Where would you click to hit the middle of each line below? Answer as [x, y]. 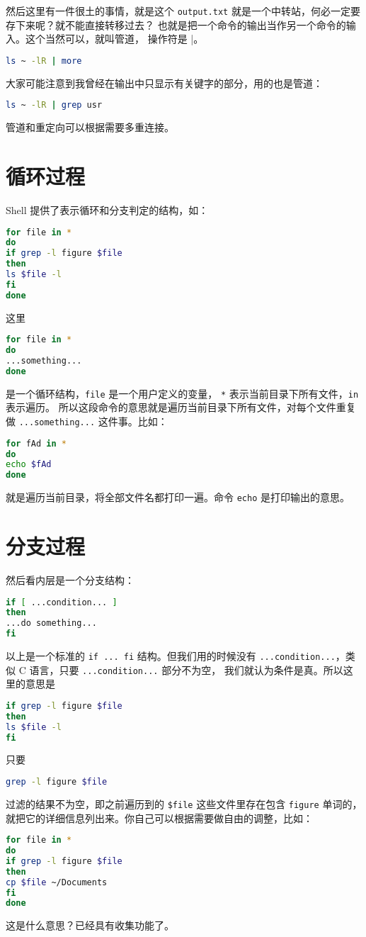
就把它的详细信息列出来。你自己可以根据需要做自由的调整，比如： [159, 818]
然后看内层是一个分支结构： [70, 579]
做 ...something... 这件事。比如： [87, 421]
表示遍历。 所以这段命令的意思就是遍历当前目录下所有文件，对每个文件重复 [181, 407]
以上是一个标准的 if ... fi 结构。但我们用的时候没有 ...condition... [171, 656]
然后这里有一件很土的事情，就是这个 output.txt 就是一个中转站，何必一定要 [183, 11]
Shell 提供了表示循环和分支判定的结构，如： [107, 209]
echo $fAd [29, 465]
